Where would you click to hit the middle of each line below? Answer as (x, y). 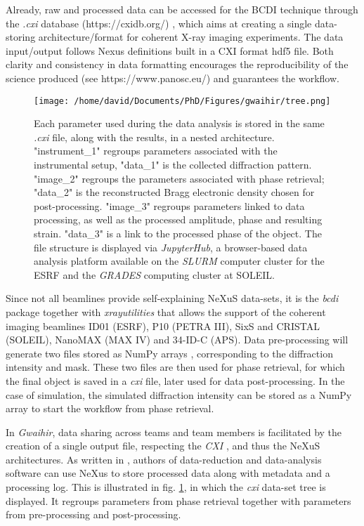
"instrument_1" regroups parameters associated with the (156, 151)
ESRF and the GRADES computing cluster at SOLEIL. (155, 274)
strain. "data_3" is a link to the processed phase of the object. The (178, 233)
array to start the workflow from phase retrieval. (110, 408)
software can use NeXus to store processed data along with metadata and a (168, 473)
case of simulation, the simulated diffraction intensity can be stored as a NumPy (179, 394)
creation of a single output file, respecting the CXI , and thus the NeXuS (163, 446)
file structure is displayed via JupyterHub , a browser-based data (171, 247)
